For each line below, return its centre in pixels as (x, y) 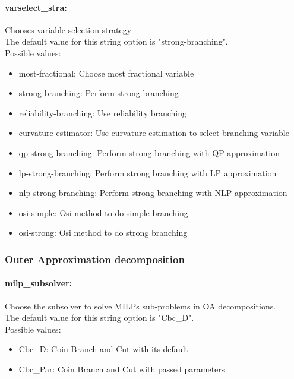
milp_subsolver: (39, 283)
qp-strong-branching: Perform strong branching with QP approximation (149, 152)
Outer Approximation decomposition (95, 259)
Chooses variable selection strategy (68, 29)
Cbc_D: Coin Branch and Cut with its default (103, 349)
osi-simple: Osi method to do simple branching (103, 212)
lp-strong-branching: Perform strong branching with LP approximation (148, 173)
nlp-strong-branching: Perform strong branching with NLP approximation (153, 193)
